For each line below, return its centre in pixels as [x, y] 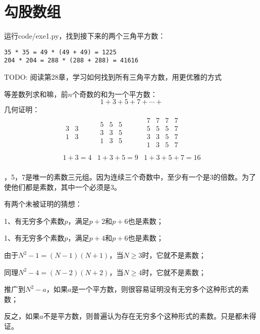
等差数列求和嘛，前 [36, 94]
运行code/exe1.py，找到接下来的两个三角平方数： [85, 36]
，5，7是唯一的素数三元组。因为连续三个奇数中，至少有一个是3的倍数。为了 [130, 177]
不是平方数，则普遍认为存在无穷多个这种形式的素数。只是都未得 [150, 316]
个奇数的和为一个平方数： [115, 94]
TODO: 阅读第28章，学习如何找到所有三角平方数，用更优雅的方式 [113, 77]
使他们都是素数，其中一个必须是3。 [63, 187]
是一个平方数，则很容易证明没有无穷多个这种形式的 [156, 289]
